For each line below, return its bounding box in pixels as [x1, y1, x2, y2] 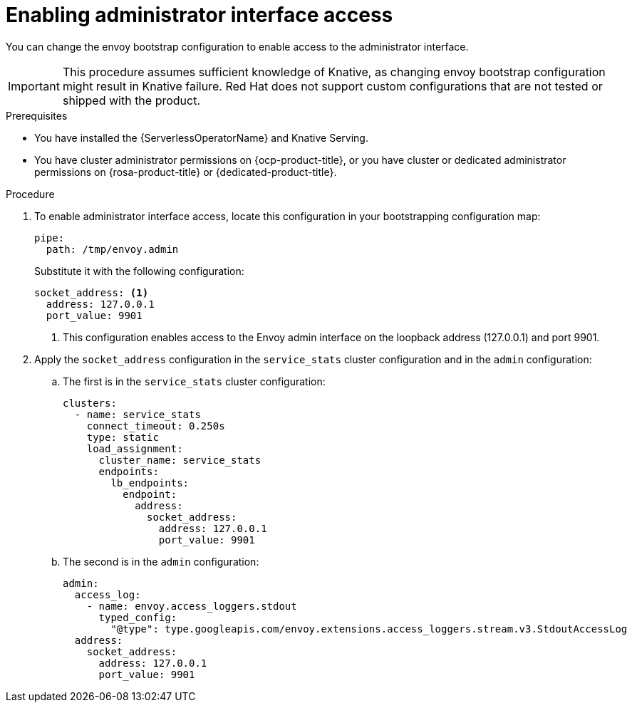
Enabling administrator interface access [6, 3, 393, 27]
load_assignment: [86, 442, 183, 454]
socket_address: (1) [34, 286, 149, 298]
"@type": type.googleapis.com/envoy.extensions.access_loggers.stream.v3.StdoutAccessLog [110, 623, 628, 635]
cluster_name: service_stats [98, 454, 261, 466]
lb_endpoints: [110, 477, 190, 489]
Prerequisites [6, 109, 68, 122]
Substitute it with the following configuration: [34, 264, 244, 277]
